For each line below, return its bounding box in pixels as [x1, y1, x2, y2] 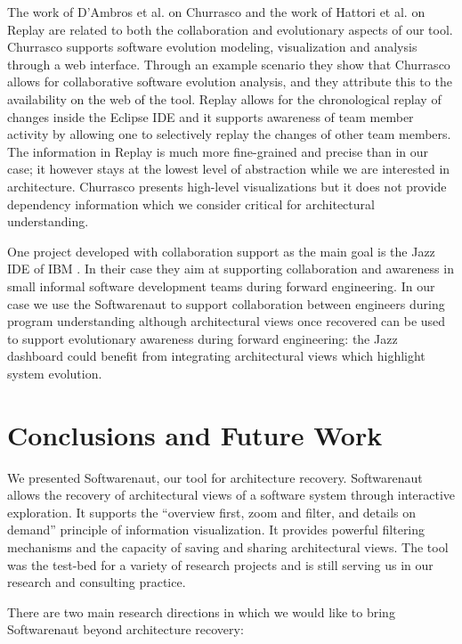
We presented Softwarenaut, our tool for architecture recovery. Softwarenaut [7, 468, 423, 486]
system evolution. [7, 363, 102, 382]
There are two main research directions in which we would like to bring [7, 602, 395, 621]
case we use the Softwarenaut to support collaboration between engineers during [7, 294, 445, 313]
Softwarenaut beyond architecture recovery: [7, 620, 244, 639]
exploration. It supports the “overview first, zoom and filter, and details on [7, 502, 417, 521]
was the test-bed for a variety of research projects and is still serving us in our [7, 555, 434, 574]
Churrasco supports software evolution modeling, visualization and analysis [7, 37, 417, 56]
